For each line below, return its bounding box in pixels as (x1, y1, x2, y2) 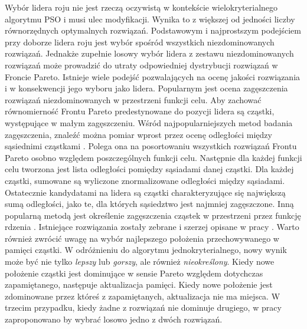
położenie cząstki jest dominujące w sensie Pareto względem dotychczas (5, 267, 263, 279)
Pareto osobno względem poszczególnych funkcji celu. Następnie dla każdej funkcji (5, 151, 302, 163)
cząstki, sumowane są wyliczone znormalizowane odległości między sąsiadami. (5, 174, 285, 186)
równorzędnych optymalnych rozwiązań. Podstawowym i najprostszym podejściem (5, 24, 301, 37)
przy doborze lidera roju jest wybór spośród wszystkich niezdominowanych (5, 35, 275, 48)
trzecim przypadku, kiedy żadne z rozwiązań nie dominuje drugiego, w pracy (5, 301, 282, 314)
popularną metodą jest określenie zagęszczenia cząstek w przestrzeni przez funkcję (5, 209, 301, 221)
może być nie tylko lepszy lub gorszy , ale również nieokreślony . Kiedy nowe (5, 255, 275, 268)
